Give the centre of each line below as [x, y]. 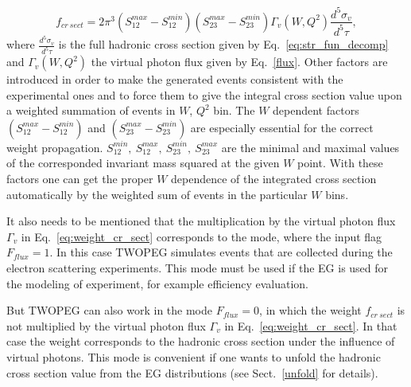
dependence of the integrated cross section [274, 179]
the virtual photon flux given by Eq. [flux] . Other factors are [239, 62]
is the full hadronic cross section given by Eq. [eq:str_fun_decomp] [223, 44]
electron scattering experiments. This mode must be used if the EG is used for [198, 268]
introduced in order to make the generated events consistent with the [175, 79]
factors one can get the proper [80, 179]
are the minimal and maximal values [310, 147]
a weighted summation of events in [91, 110]
